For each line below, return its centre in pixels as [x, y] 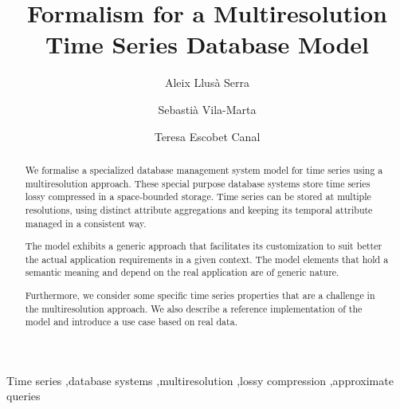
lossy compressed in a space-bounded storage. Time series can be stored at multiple [198, 197]
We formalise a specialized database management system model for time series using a [204, 169]
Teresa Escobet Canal [207, 136]
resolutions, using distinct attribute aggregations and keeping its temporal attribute [199, 209]
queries [24, 396]
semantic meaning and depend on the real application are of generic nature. [182, 272]
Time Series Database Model [207, 44]
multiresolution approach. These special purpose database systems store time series [198, 183]
